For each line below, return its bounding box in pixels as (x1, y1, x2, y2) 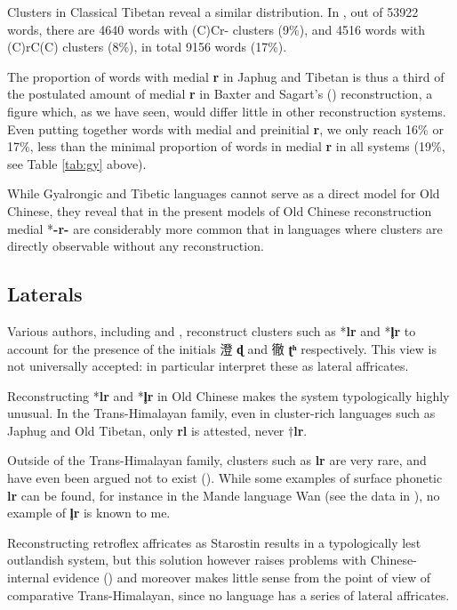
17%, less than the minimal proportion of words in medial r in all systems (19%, (7, 137, 445, 156)
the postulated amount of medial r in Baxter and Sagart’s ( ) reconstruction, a (7, 84, 433, 103)
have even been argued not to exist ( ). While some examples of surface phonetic (7, 469, 443, 487)
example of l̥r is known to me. (7, 503, 171, 522)
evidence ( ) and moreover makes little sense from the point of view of (52, 568, 430, 587)
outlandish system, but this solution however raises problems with (7, 550, 367, 569)
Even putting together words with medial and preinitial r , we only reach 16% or (7, 119, 444, 138)
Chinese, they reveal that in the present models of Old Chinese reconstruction (7, 201, 432, 220)
